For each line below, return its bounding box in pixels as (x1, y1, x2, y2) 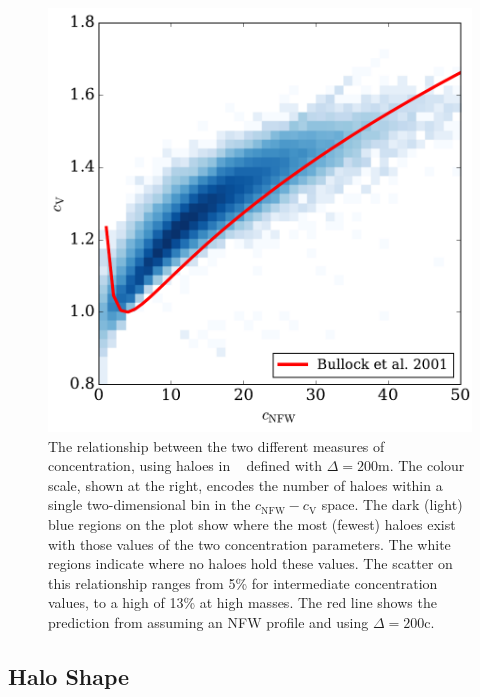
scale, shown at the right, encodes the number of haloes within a (48, 474, 443, 495)
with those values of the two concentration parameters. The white (48, 533, 451, 554)
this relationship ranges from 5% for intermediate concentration (48, 572, 438, 593)
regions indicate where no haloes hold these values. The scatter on (48, 553, 453, 574)
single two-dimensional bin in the (48, 494, 251, 515)
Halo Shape (8, 660, 130, 691)
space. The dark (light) (321, 494, 463, 515)
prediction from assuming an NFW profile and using (48, 611, 369, 632)
